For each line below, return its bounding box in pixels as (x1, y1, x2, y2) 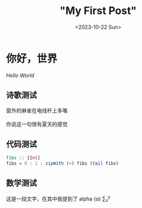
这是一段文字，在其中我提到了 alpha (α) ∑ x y (6, 194, 111, 203)
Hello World (6, 71, 34, 79)
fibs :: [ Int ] (6, 155, 41, 161)
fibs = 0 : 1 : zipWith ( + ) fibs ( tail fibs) (6, 161, 119, 166)
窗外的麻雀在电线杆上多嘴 (6, 107, 68, 114)
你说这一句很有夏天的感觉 (6, 120, 68, 127)
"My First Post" (60, 4, 137, 18)
